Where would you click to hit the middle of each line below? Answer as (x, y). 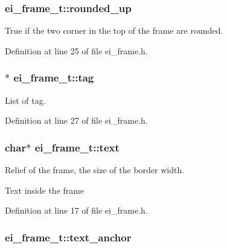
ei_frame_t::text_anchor (68, 237)
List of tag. (25, 100)
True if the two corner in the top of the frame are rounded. (114, 30)
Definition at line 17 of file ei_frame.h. (76, 210)
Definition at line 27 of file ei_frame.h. (76, 120)
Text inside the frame (45, 190)
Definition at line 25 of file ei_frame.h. (76, 50)
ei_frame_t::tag (54, 78)
